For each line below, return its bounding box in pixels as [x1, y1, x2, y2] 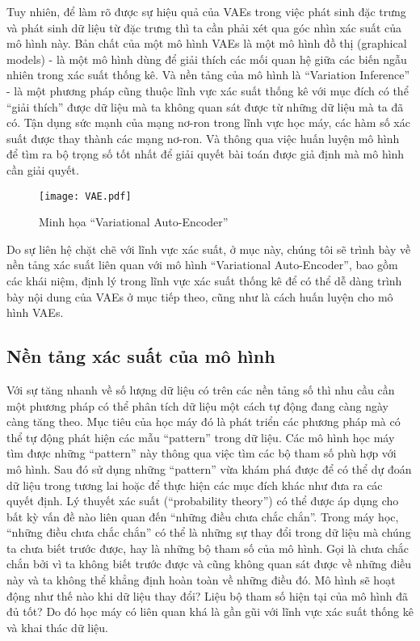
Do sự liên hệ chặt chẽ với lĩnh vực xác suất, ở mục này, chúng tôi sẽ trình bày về [6, 240, 411, 257]
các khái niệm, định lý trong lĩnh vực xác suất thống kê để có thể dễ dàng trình [6, 272, 402, 289]
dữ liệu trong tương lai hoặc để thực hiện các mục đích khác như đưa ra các [6, 476, 383, 493]
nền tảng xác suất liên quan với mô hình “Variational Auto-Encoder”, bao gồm [6, 256, 398, 273]
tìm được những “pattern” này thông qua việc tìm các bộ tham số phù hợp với [6, 445, 397, 462]
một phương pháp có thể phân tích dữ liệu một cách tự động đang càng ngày [6, 397, 388, 414]
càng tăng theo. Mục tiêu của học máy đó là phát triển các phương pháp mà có [6, 413, 401, 430]
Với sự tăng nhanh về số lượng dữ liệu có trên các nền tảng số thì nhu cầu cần [6, 381, 395, 398]
